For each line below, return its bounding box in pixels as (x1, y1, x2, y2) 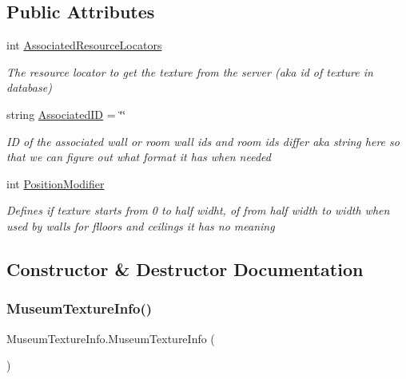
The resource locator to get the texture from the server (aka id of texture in (6, 63, 373, 80)
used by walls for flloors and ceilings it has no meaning (6, 217, 275, 234)
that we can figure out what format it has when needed (6, 148, 271, 165)
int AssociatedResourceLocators (6, 37, 162, 53)
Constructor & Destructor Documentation (6, 256, 364, 281)
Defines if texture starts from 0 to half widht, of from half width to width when (6, 202, 390, 219)
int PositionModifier (6, 175, 105, 191)
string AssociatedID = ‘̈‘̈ (6, 105, 126, 122)
